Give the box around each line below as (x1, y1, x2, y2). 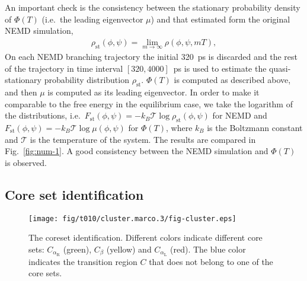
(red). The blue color (170, 242, 246, 255)
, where (166, 122, 193, 133)
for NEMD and (212, 109, 267, 122)
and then (5, 86, 37, 98)
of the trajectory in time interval (5, 62, 123, 74)
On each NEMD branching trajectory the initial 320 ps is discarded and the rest (5, 50, 298, 63)
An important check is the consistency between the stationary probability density (5, 1, 300, 13)
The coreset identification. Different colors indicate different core (28, 231, 263, 244)
